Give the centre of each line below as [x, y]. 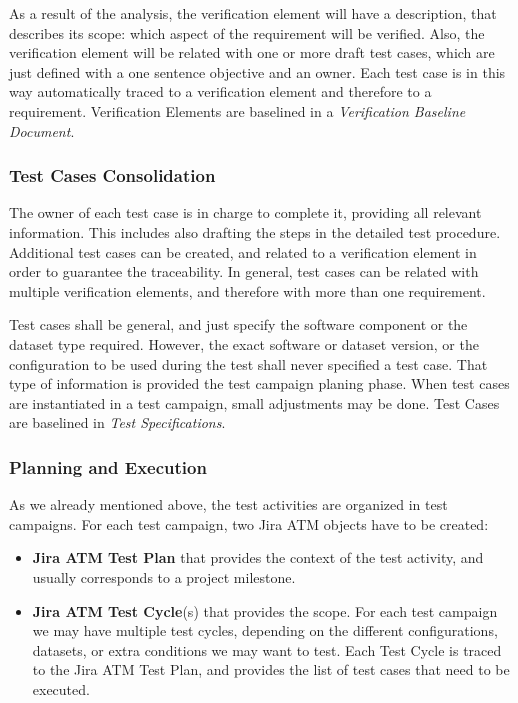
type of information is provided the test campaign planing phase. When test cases [259, 383]
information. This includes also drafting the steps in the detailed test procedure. [255, 231]
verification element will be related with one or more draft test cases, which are [252, 52]
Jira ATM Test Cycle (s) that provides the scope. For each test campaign [265, 610]
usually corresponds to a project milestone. [164, 576]
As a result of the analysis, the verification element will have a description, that [253, 13]
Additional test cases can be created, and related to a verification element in [243, 251]
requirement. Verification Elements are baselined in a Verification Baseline [237, 110]
